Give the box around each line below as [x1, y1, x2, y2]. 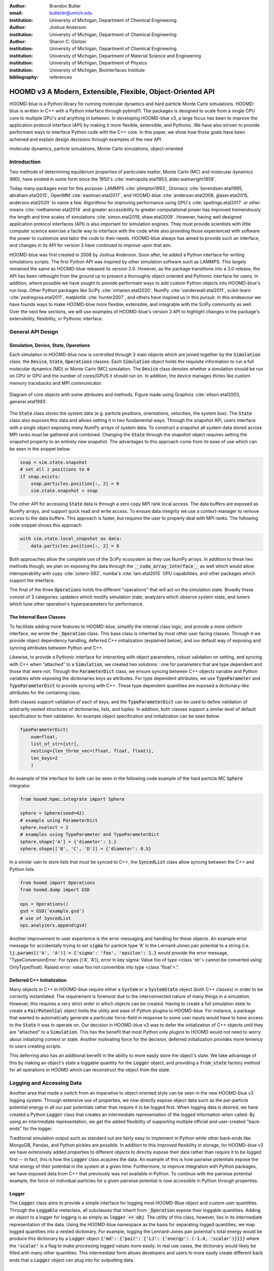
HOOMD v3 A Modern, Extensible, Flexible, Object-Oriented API [9, 87, 215, 96]
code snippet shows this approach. [9, 522, 83, 528]
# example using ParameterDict [20, 818, 98, 823]
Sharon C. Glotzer [49, 38, 87, 44]
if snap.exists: [20, 473, 61, 479]
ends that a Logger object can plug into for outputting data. [9, 1257, 134, 1263]
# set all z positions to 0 [20, 467, 90, 472]
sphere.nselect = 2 [20, 825, 68, 831]
